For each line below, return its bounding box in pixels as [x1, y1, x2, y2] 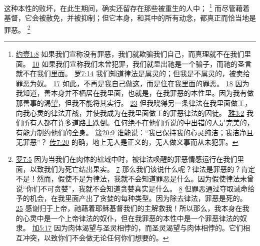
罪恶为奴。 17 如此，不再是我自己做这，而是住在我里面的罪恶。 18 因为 [15, 78, 249, 88]
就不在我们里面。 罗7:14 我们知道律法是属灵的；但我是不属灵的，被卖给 [15, 68, 250, 79]
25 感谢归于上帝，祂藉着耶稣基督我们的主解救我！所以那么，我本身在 [15, 203, 242, 213]
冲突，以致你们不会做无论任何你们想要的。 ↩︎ [22, 232, 169, 242]
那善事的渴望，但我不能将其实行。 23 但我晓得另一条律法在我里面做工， [15, 98, 252, 108]
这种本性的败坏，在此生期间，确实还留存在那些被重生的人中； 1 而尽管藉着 [4, 2, 250, 13]
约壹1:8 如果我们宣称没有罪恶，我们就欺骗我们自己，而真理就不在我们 [15, 49, 244, 59]
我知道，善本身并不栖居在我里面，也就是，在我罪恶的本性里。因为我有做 [15, 88, 254, 98]
